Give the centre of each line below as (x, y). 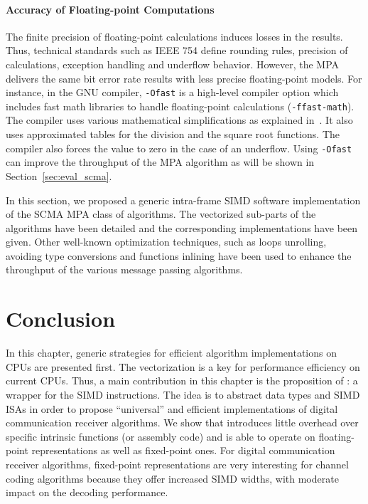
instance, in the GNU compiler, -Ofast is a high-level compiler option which (172, 92)
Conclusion (61, 319)
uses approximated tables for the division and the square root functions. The (173, 134)
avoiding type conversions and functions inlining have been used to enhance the (179, 255)
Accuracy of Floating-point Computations (110, 9)
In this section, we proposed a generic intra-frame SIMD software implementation (183, 200)
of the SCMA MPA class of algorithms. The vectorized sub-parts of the (161, 214)
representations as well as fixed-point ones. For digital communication (183, 450)
